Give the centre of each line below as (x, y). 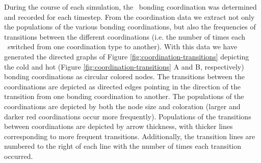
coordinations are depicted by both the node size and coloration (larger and (122, 106)
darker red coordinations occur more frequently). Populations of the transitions (128, 116)
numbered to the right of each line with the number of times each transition (123, 146)
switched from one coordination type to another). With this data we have (122, 46)
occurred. (19, 156)
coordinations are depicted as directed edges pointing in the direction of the (122, 86)
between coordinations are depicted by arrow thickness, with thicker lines (119, 126)
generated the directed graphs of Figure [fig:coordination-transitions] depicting (127, 56)
